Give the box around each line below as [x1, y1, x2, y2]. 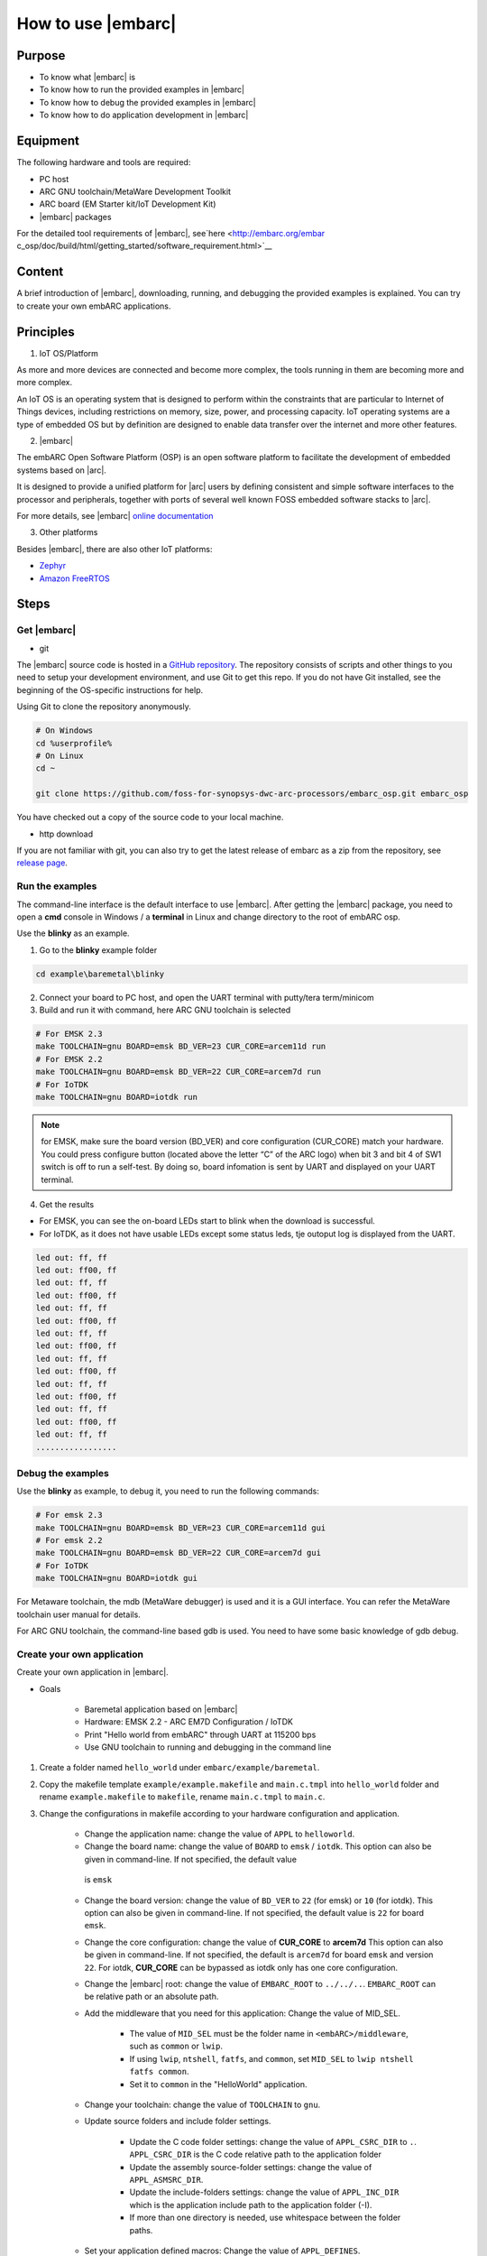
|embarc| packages [39, 211, 112, 222]
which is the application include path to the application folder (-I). [129, 2199, 372, 2210]
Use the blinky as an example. [16, 928, 130, 938]
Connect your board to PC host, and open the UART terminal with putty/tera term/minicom [39, 992, 374, 1003]
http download [39, 828, 94, 839]
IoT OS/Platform [39, 347, 99, 358]
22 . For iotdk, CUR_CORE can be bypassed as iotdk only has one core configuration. [84, 1962, 399, 1973]
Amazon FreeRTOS [39, 573, 110, 584]
